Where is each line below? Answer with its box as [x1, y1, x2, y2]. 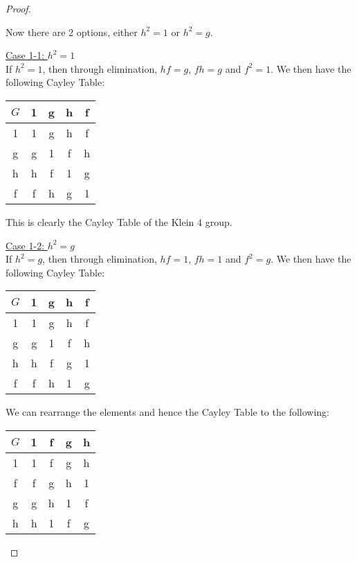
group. [205, 214, 232, 229]
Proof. [6, 1, 31, 15]
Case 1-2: [6, 238, 45, 252]
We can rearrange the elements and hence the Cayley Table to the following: [6, 405, 329, 419]
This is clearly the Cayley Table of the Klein [6, 214, 194, 229]
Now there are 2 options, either [6, 24, 138, 39]
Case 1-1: [6, 48, 45, 62]
